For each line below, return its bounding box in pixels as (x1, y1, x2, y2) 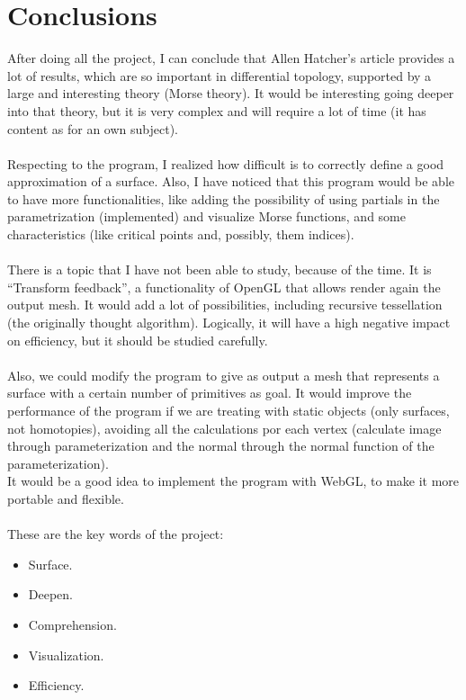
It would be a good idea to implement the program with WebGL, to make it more (7, 471, 460, 490)
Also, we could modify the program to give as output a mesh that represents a (7, 365, 440, 384)
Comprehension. (28, 615, 117, 633)
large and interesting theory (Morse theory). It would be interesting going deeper (7, 84, 454, 103)
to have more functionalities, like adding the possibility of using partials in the (7, 189, 440, 208)
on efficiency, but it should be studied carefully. (7, 330, 268, 349)
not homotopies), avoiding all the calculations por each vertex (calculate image (7, 418, 442, 437)
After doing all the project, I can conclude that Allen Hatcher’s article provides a (7, 49, 455, 67)
